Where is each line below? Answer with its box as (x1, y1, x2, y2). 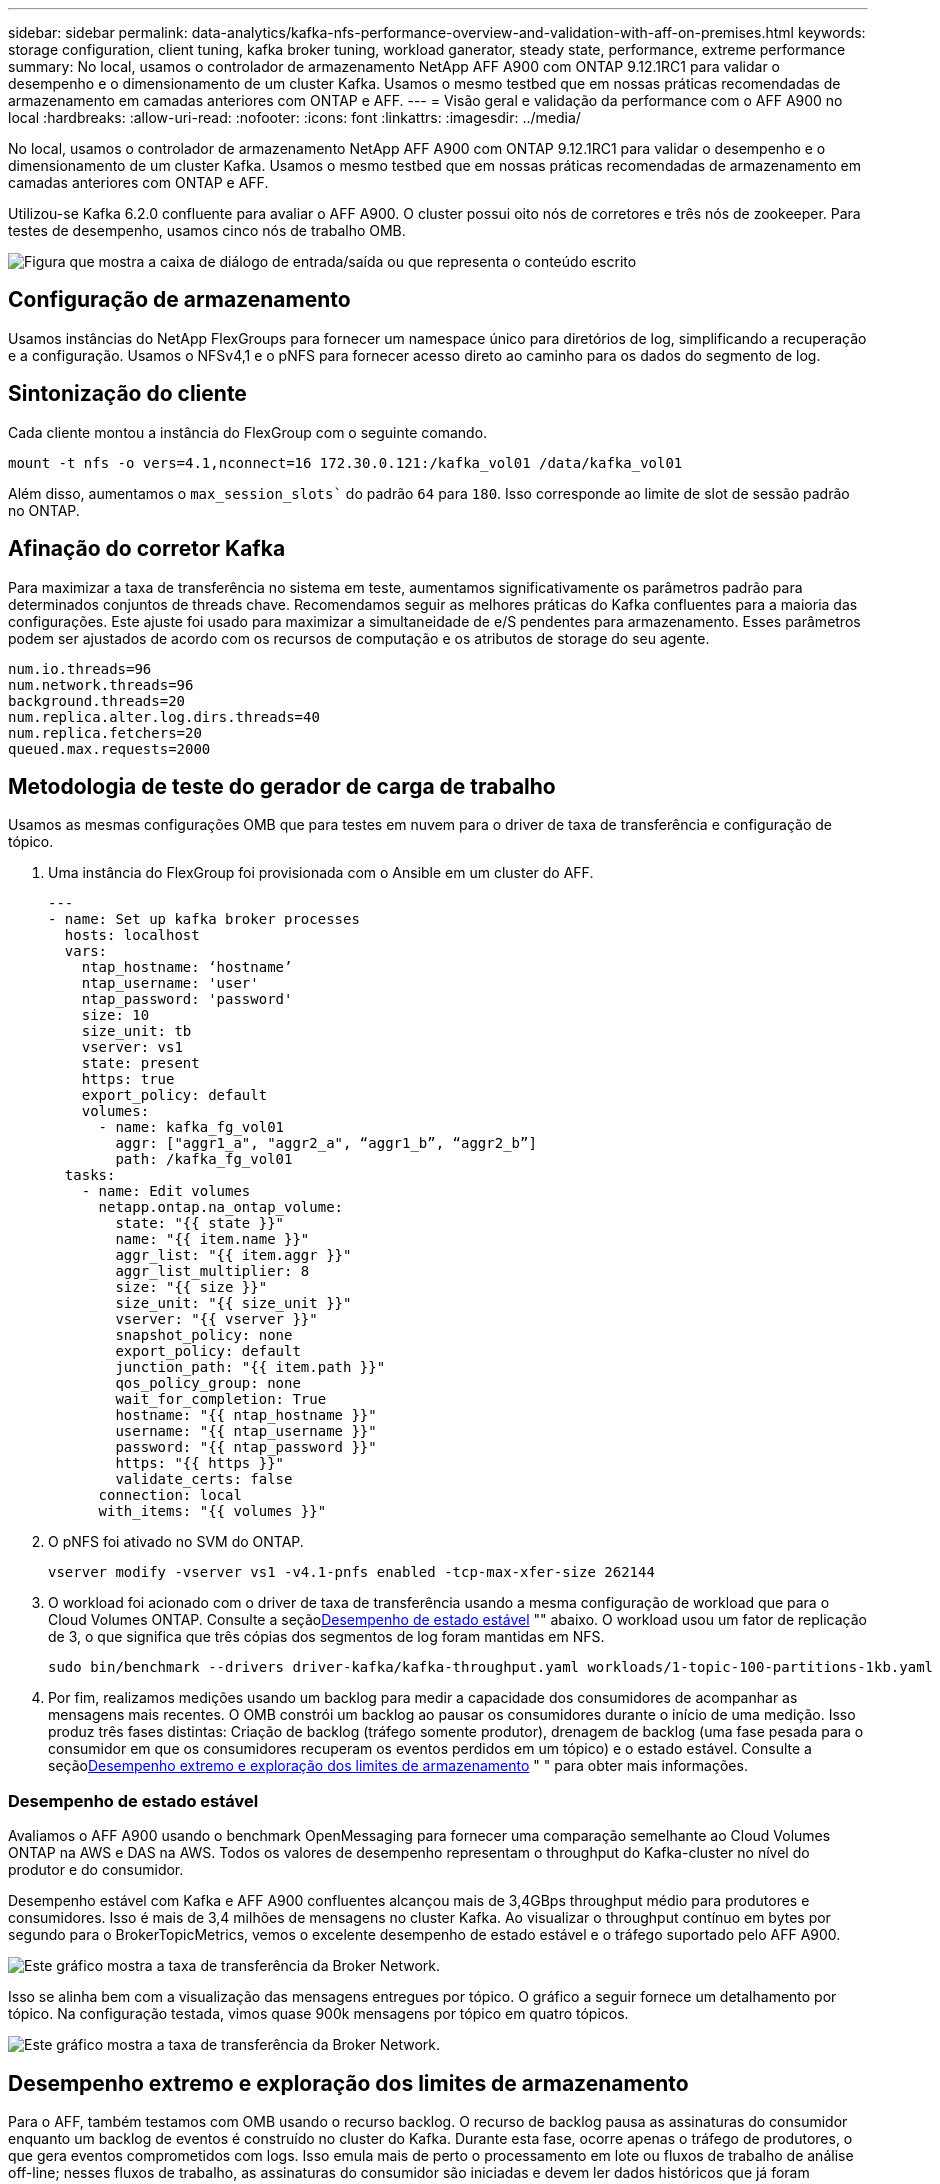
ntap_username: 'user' (81, 975, 259, 992)
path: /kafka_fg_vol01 (115, 1151, 293, 1168)
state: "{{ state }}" (115, 1215, 285, 1232)
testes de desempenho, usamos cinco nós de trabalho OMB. (8, 222, 406, 239)
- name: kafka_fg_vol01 (98, 1119, 285, 1136)
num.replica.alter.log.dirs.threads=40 (8, 708, 320, 725)
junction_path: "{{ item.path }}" (115, 1359, 386, 1376)
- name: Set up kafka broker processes (48, 911, 360, 928)
